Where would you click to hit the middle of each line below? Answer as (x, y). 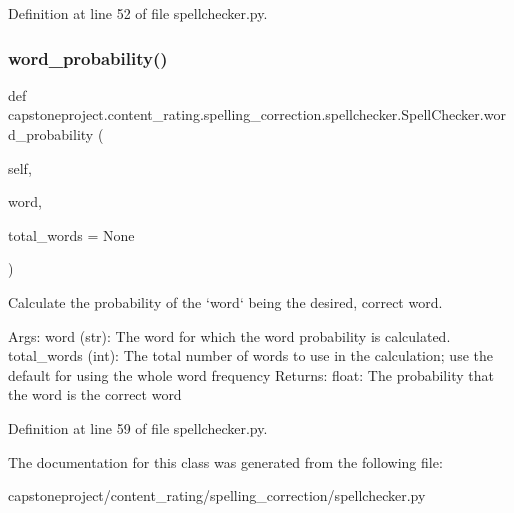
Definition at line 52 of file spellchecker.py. (138, 13)
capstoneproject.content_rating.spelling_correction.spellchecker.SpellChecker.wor (257, 114)
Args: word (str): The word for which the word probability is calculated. (229, 335)
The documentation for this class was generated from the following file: (225, 461)
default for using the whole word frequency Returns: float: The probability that (251, 374)
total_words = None (71, 234)
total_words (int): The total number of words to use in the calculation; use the (250, 355)
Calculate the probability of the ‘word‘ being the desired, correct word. (225, 301)
